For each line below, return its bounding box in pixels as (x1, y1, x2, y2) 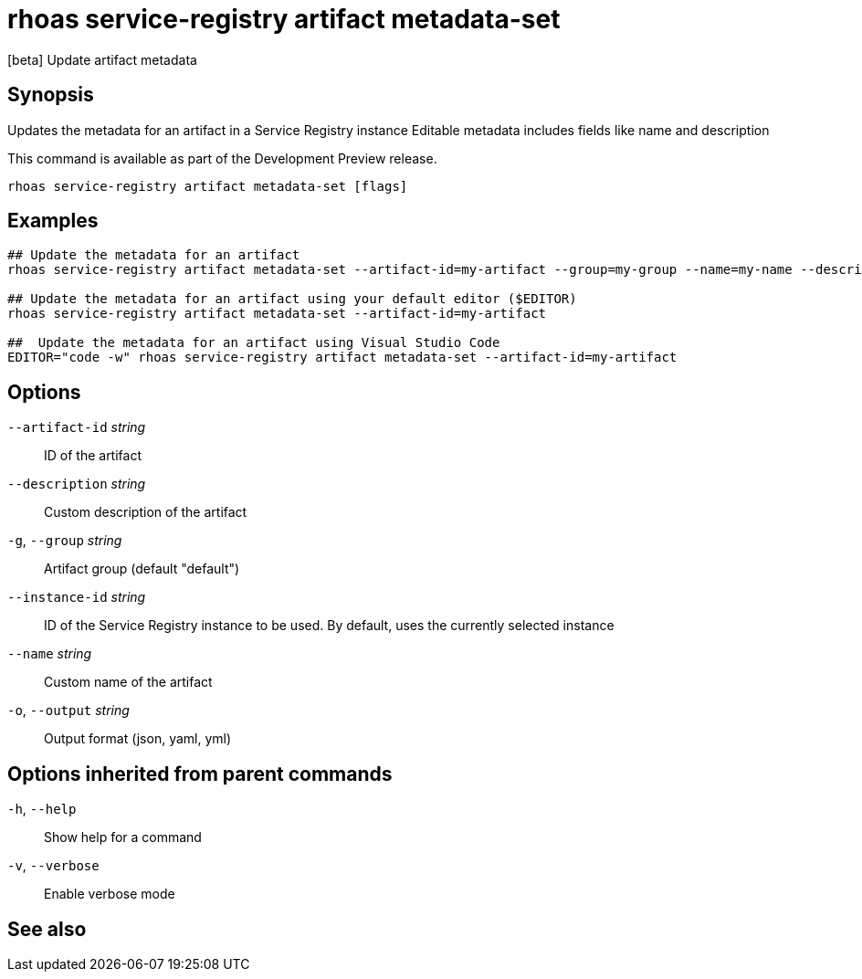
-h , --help (7, 801, 77, 817)
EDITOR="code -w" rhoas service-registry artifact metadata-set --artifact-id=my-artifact (7, 350, 678, 365)
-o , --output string (7, 702, 130, 719)
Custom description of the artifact (44, 504, 247, 521)
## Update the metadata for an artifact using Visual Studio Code (7, 335, 500, 351)
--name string (7, 646, 92, 662)
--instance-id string (7, 589, 146, 605)
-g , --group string (7, 532, 122, 549)
